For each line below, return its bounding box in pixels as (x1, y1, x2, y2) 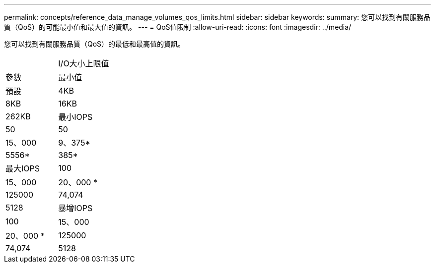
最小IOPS (58, 112, 93, 122)
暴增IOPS (58, 203, 93, 213)
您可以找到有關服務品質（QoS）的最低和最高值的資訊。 (4, 40, 185, 48)
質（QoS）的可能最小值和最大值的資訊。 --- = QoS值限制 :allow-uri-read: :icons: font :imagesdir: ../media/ (4, 23, 352, 31)
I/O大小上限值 (58, 58, 109, 68)
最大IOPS (5, 163, 40, 173)
